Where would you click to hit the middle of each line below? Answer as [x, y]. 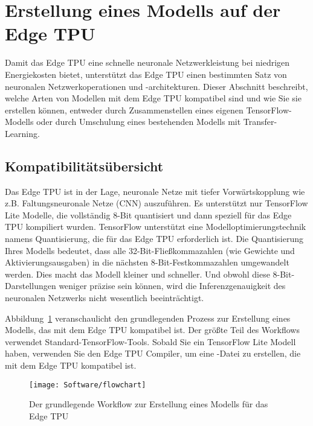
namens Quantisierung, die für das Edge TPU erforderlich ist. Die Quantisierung [154, 239]
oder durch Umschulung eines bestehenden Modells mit [139, 122]
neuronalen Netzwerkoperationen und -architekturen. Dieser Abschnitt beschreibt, [156, 86]
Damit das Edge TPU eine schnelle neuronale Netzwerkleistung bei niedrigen [147, 62]
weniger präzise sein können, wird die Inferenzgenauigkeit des [172, 286]
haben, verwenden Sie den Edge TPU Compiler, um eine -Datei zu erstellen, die [153, 353]
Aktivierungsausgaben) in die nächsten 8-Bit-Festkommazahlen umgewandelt [147, 262]
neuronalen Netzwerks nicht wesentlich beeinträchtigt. [105, 298]
